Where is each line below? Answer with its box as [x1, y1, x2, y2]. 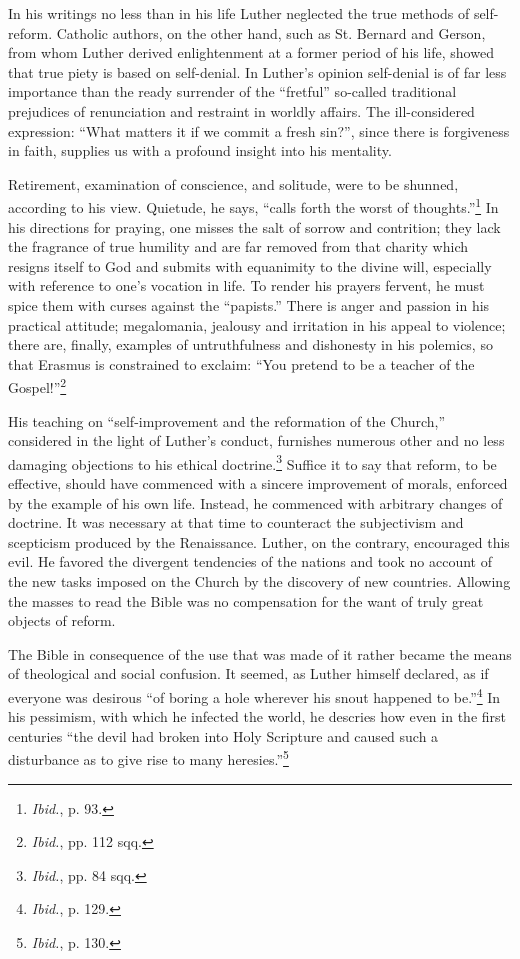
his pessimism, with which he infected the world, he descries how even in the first [8, 706, 506, 727]
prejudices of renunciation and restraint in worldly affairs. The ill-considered [8, 100, 475, 121]
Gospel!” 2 [8, 374, 67, 397]
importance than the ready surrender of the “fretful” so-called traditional [8, 81, 457, 102]
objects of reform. [8, 610, 116, 631]
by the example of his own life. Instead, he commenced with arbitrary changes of [8, 492, 503, 513]
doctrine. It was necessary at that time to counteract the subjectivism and [8, 512, 464, 533]
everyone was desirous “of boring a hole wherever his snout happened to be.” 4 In [8, 683, 501, 707]
